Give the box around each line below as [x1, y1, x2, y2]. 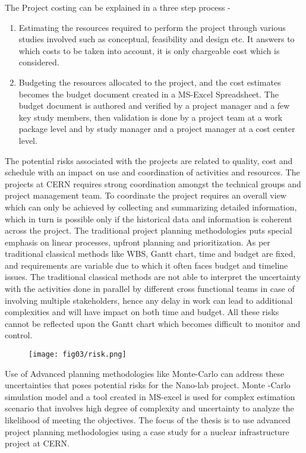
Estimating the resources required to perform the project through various [18, 21, 286, 33]
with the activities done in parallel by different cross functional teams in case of [5, 282, 295, 295]
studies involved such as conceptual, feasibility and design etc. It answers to [18, 33, 295, 45]
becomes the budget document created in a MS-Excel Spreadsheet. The [18, 87, 279, 100]
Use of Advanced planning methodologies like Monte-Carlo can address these [5, 367, 285, 379]
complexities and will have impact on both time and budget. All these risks [5, 306, 279, 318]
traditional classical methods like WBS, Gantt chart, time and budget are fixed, [5, 247, 296, 260]
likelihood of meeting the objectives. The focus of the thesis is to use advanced [5, 414, 291, 426]
